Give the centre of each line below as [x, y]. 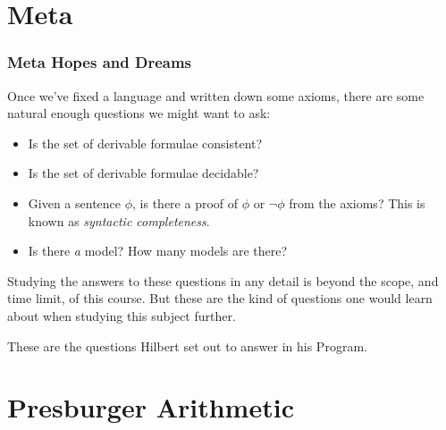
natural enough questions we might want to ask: [139, 113]
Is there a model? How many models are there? [158, 251]
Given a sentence [75, 202]
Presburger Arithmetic [151, 407]
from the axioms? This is [357, 202]
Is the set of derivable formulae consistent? [145, 143]
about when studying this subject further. [122, 315]
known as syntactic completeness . [119, 220]
